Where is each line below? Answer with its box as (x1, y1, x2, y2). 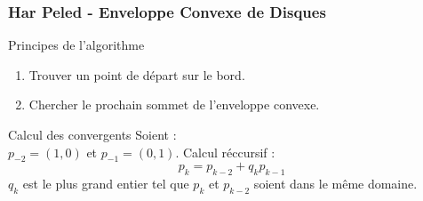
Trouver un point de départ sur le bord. (28, 65, 245, 84)
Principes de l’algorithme (8, 36, 145, 54)
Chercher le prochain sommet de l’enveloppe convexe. (28, 95, 320, 114)
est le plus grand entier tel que (22, 174, 189, 193)
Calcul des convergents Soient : (8, 125, 177, 143)
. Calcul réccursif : (175, 142, 275, 161)
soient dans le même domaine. (253, 174, 418, 193)
